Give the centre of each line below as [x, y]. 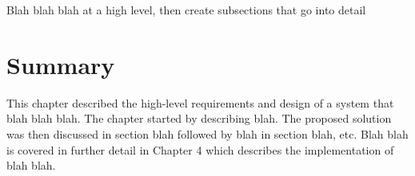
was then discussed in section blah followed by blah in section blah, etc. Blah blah [207, 133]
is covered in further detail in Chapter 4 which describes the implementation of [200, 149]
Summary [61, 64]
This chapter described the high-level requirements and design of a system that [200, 102]
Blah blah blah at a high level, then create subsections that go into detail [186, 10]
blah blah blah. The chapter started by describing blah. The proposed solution [199, 118]
